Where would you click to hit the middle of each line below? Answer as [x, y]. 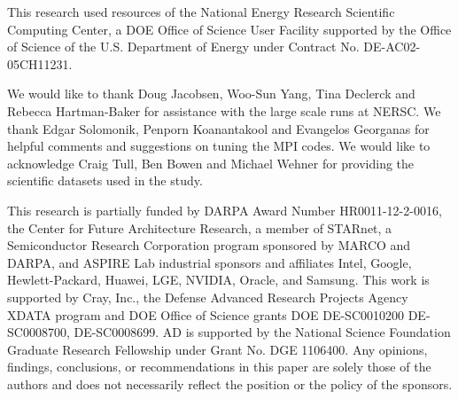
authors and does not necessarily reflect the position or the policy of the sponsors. [230, 383]
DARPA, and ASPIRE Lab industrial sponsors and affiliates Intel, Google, [210, 262]
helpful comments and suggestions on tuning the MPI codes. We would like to [219, 146]
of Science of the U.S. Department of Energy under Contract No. [183, 47]
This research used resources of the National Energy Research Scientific [201, 12]
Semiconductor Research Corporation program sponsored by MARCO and [209, 245]
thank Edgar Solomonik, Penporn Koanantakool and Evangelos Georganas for [218, 128]
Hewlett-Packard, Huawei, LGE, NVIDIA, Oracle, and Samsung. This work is [218, 280]
